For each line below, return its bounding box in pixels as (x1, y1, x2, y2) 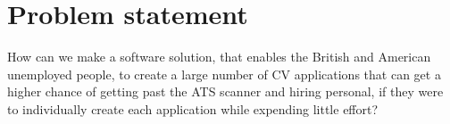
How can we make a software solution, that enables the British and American (7, 47, 431, 66)
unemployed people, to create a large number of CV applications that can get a (7, 64, 441, 83)
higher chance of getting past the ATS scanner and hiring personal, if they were (7, 82, 444, 101)
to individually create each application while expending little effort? (7, 99, 379, 118)
